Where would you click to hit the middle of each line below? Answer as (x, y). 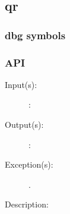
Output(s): (24, 125)
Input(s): (21, 84)
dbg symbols (35, 35)
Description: (27, 204)
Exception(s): (29, 164)
